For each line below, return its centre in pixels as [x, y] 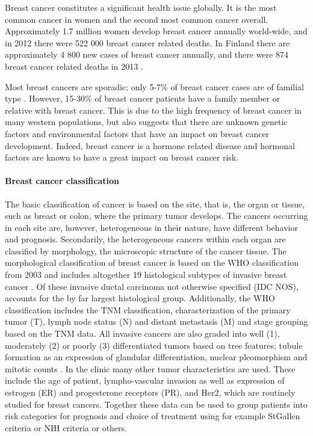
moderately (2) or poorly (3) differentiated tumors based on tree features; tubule [154, 345]
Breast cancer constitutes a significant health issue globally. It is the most [141, 7]
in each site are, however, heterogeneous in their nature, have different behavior [151, 227]
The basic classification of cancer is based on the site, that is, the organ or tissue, [155, 204]
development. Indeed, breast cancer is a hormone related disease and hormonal [150, 145]
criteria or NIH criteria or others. [66, 427]
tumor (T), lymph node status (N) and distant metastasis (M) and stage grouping [156, 321]
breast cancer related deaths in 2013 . [74, 66]
